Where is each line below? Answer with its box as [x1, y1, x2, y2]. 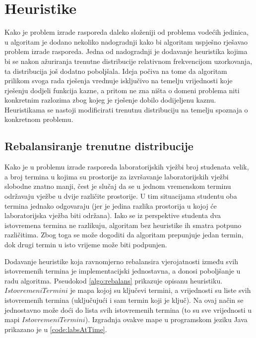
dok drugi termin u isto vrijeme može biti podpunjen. [4, 239, 167, 250]
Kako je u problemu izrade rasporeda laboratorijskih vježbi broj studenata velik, [4, 162, 249, 172]
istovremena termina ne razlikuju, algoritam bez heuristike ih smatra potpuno [4, 220, 242, 230]
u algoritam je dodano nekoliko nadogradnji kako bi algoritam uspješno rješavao [4, 36, 248, 47]
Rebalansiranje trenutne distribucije [4, 138, 193, 154]
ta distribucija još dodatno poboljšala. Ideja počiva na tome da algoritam [4, 65, 227, 76]
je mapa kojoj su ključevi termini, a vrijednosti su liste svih [70, 285, 251, 295]
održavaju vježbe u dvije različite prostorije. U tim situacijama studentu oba [4, 191, 237, 201]
